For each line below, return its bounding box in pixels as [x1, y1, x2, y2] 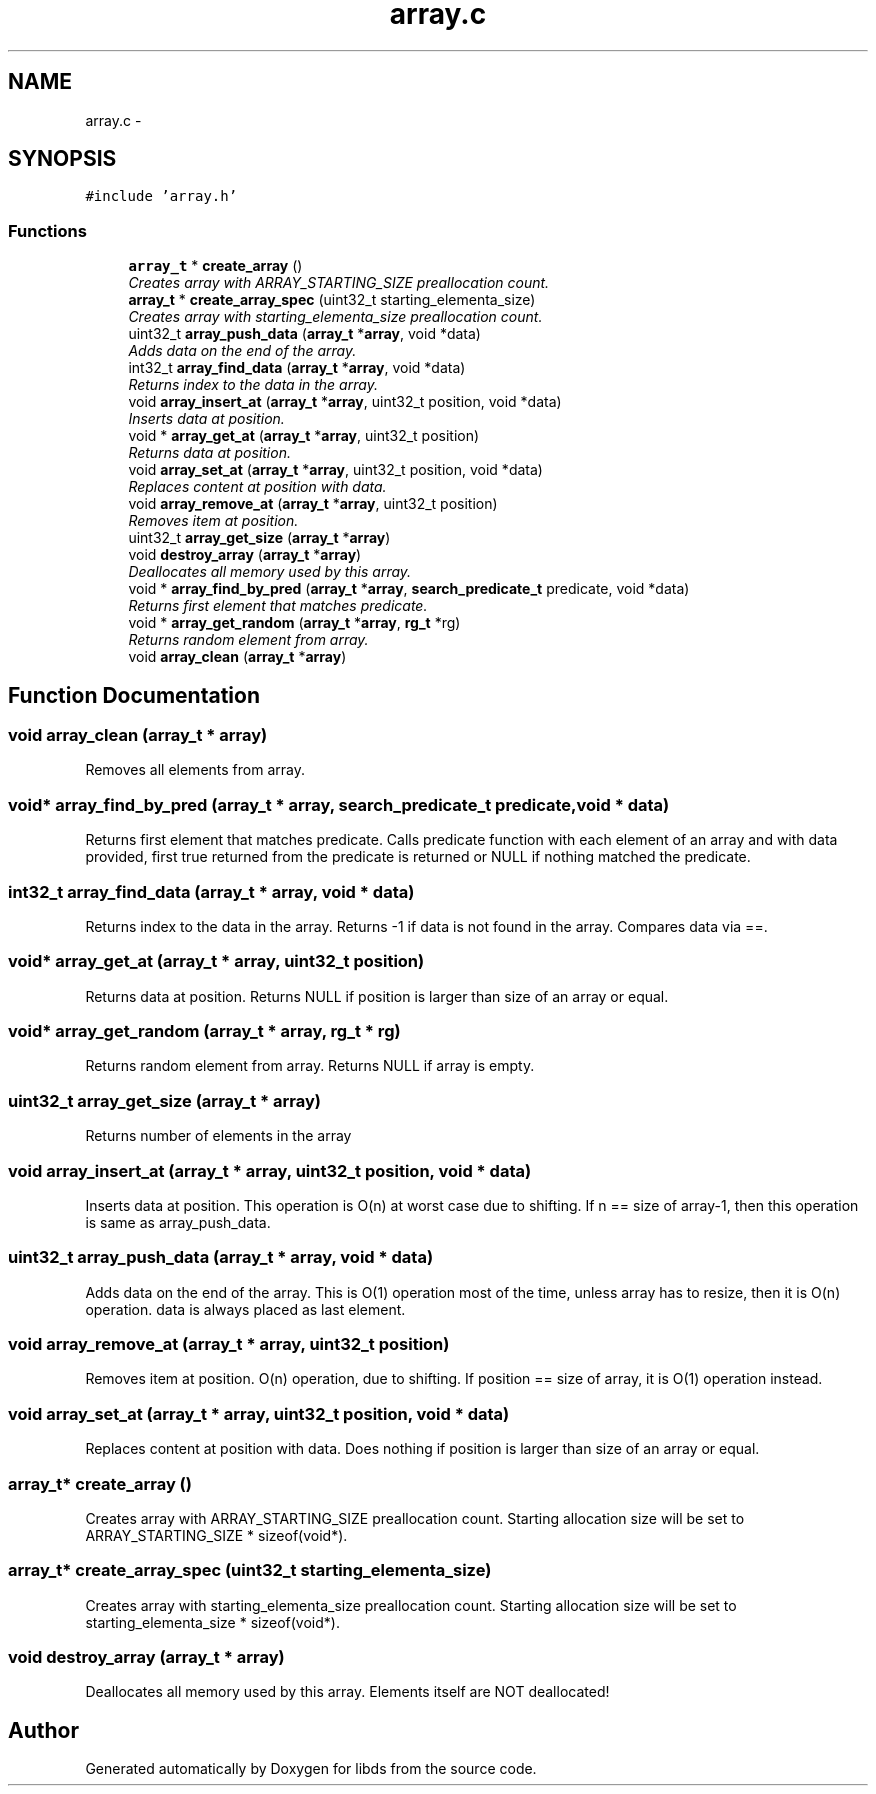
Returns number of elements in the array [85, 1127, 352, 1145]
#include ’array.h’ [85, 188, 238, 205]
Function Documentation [8, 682, 260, 708]
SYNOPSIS [8, 146, 117, 172]
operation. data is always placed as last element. [85, 1300, 406, 1318]
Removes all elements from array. [85, 761, 305, 779]
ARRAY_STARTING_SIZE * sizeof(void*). [85, 1526, 348, 1544]
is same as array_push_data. [85, 1213, 271, 1231]
